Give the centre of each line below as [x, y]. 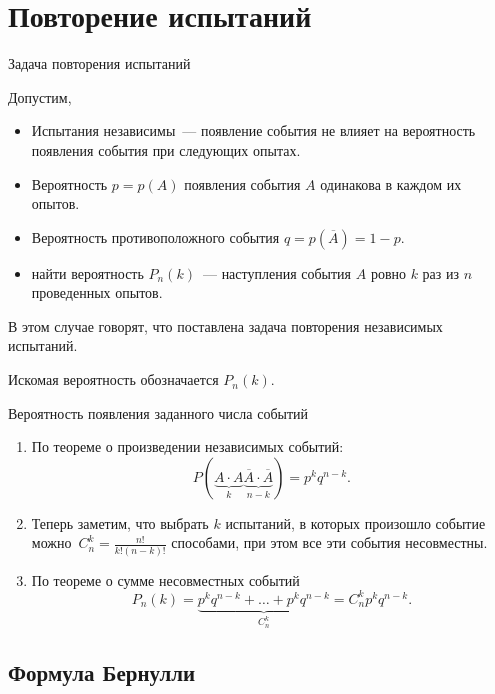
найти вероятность [87, 272]
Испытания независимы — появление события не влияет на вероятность [253, 130]
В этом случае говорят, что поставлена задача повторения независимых [225, 325]
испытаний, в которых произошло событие [355, 522]
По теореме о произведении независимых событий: [187, 446]
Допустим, [40, 96]
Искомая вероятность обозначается [113, 379]
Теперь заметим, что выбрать [120, 522]
